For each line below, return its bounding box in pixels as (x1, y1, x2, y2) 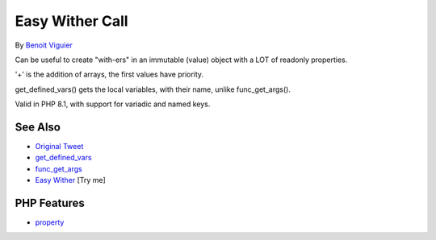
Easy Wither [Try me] (35, 176, 107, 185)
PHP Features (15, 197, 85, 209)
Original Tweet (35, 142, 84, 151)
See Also (15, 120, 61, 134)
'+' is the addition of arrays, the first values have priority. (15, 69, 204, 80)
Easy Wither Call (15, 12, 128, 30)
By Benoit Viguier (15, 40, 73, 50)
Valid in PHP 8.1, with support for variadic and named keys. (15, 99, 211, 109)
